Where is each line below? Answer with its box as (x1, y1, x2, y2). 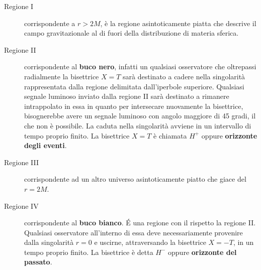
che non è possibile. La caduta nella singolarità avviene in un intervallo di (24, 120, 251, 130)
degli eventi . (24, 140, 67, 151)
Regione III (4, 157, 39, 167)
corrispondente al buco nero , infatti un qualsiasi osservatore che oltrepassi (24, 61, 256, 72)
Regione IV (4, 200, 39, 211)
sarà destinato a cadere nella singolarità (123, 71, 245, 81)
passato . (24, 256, 52, 267)
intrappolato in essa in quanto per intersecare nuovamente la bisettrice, (24, 100, 243, 111)
